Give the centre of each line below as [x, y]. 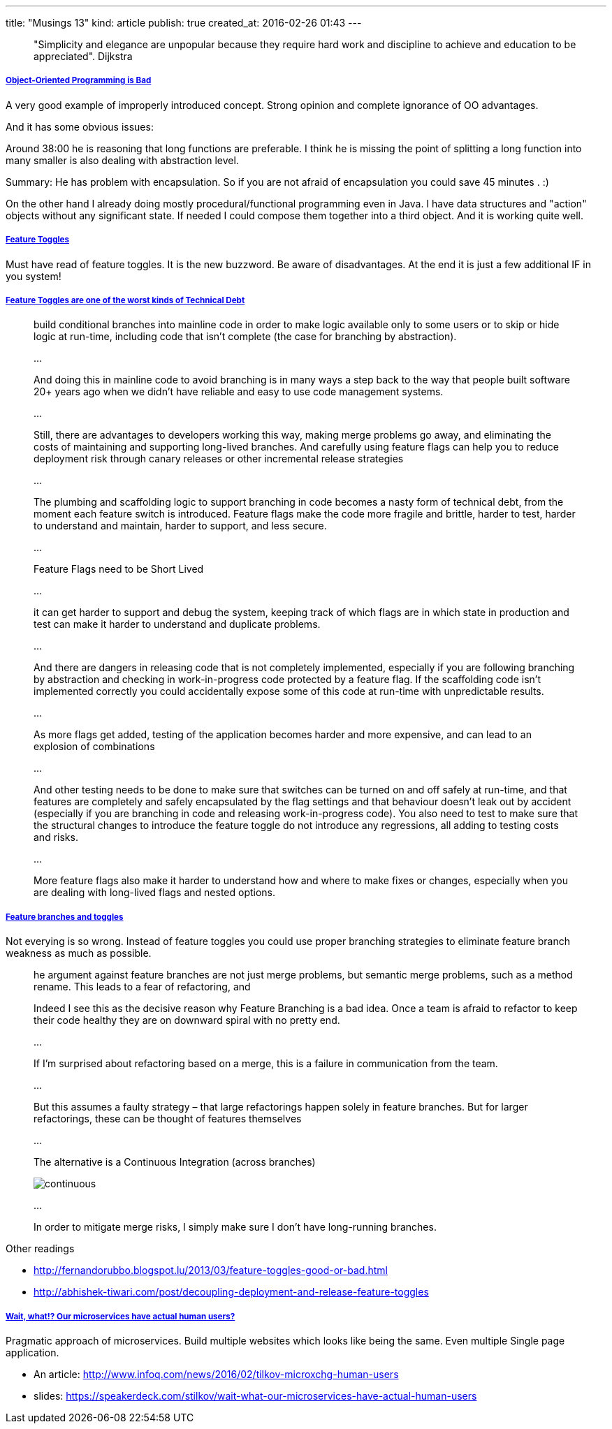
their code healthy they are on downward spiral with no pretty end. [187, 1020]
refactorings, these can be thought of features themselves [168, 1119]
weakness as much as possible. [79, 953]
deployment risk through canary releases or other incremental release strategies [219, 459]
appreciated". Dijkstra [83, 56]
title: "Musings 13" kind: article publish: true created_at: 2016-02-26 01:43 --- [184, 23]
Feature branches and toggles [65, 917]
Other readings [40, 1249]
